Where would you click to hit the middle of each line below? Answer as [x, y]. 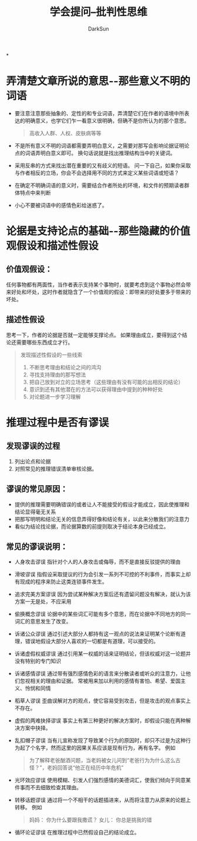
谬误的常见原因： [37, 489]
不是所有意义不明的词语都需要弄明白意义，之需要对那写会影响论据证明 [99, 145]
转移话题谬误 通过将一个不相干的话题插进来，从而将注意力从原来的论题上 [103, 800]
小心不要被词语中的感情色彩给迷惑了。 [61, 205]
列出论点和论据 [33, 461]
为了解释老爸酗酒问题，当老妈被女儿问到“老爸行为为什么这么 [102, 760]
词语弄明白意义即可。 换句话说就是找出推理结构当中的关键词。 [100, 153]
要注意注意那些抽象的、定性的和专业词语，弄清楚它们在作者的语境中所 [99, 113]
